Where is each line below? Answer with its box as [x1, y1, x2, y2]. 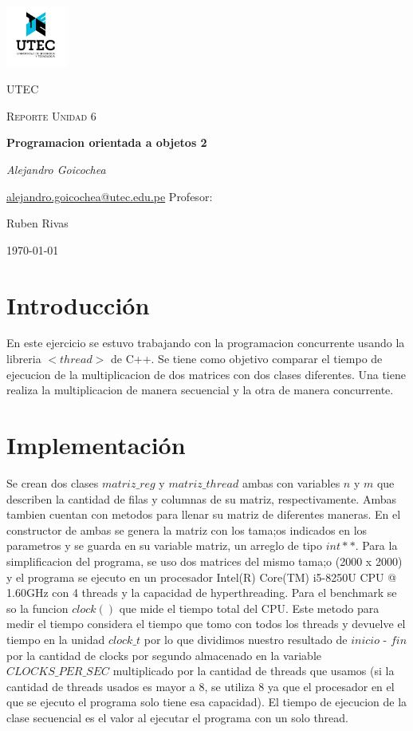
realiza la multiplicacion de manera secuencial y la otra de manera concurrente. [6, 381, 394, 398]
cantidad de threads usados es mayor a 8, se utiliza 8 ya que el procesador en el [6, 678, 395, 694]
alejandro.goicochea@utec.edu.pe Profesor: [6, 188, 213, 204]
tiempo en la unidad [6, 630, 105, 647]
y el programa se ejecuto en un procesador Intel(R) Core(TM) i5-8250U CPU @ [6, 568, 397, 585]
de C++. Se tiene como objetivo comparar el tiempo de [110, 350, 383, 367]
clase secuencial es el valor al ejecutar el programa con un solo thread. [6, 709, 349, 725]
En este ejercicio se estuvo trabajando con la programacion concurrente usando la [6, 334, 405, 351]
